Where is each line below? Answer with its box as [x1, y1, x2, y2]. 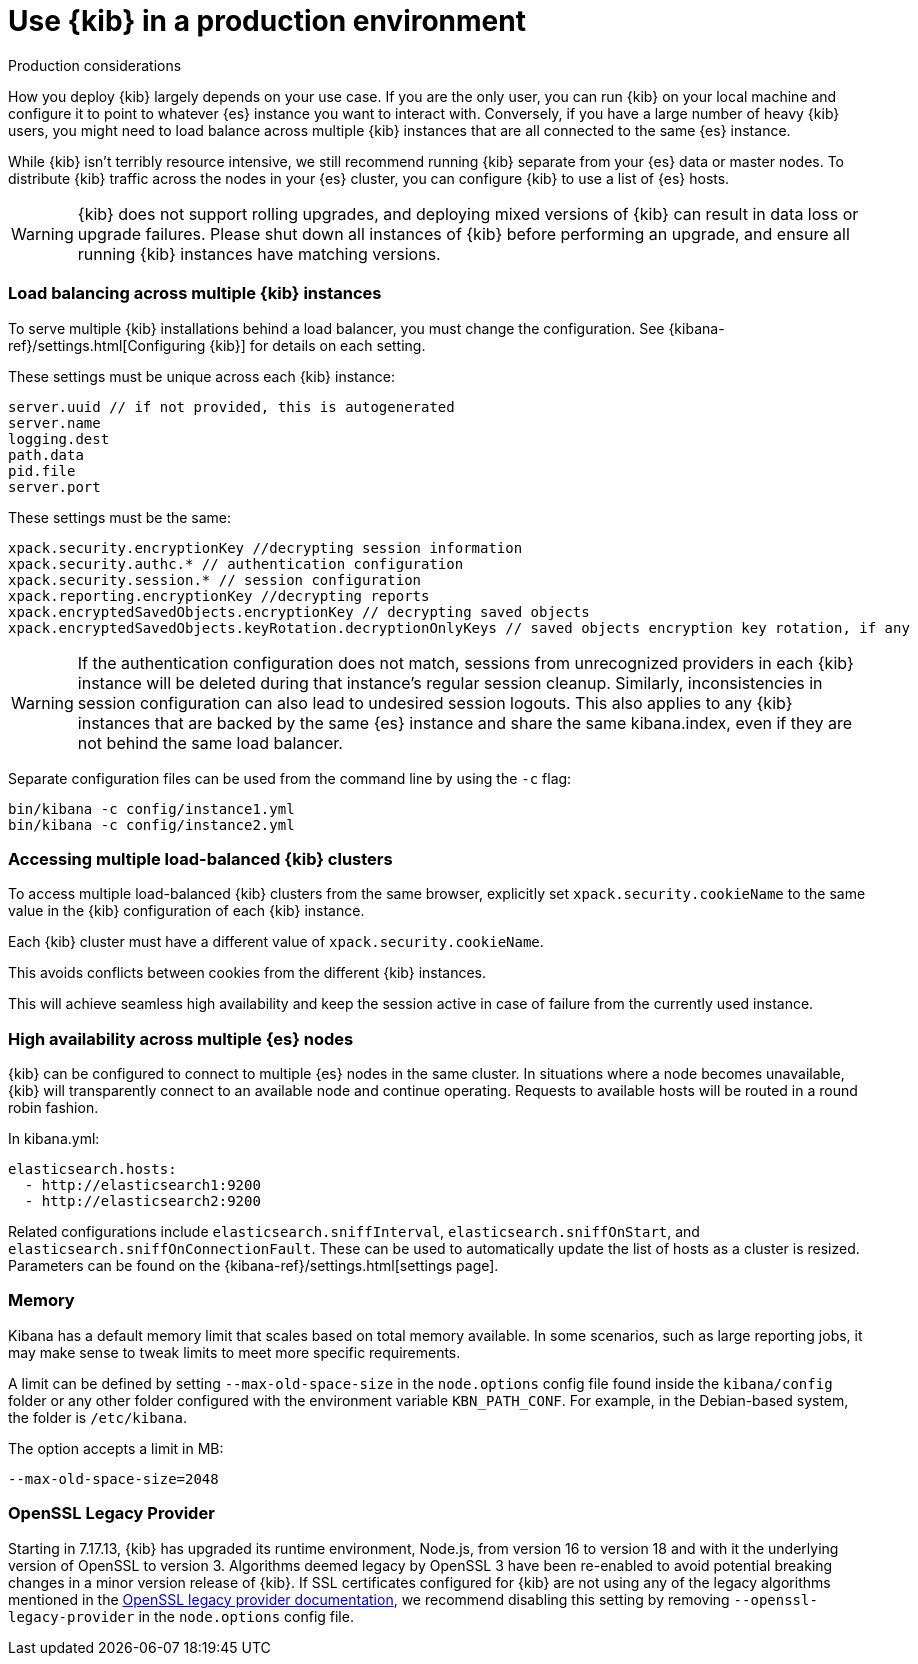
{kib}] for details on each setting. [209, 336, 426, 354]
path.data [8, 446, 84, 463]
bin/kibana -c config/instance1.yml [8, 800, 295, 817]
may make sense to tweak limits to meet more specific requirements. [8, 1343, 461, 1361]
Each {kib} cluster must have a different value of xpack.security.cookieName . [8, 933, 544, 951]
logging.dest [8, 430, 110, 447]
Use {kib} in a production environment [8, 4, 526, 38]
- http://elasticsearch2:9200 [24, 1193, 261, 1209]
